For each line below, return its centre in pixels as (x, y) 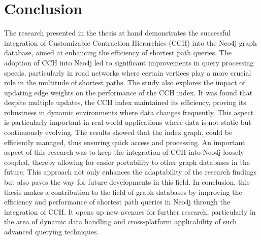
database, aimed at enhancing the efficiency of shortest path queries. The (118, 53)
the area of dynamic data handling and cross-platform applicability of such (121, 221)
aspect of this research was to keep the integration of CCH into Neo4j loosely (124, 152)
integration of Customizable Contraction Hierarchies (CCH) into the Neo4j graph (130, 42)
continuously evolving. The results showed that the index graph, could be (118, 132)
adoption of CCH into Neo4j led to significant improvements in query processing (129, 62)
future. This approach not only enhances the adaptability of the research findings (130, 172)
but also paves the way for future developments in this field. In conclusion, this (127, 182)
